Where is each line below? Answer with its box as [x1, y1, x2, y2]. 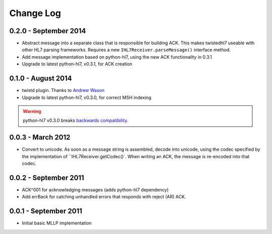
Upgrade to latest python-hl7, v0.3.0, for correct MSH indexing [22, 94, 152, 100]
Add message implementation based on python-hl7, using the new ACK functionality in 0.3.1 [22, 54, 212, 60]
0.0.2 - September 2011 [9, 173, 84, 182]
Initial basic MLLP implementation [22, 220, 92, 226]
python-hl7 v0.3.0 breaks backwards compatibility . [23, 118, 128, 124]
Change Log [9, 8, 61, 19]
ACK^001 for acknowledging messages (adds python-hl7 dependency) [22, 186, 169, 193]
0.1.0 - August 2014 [9, 74, 73, 83]
